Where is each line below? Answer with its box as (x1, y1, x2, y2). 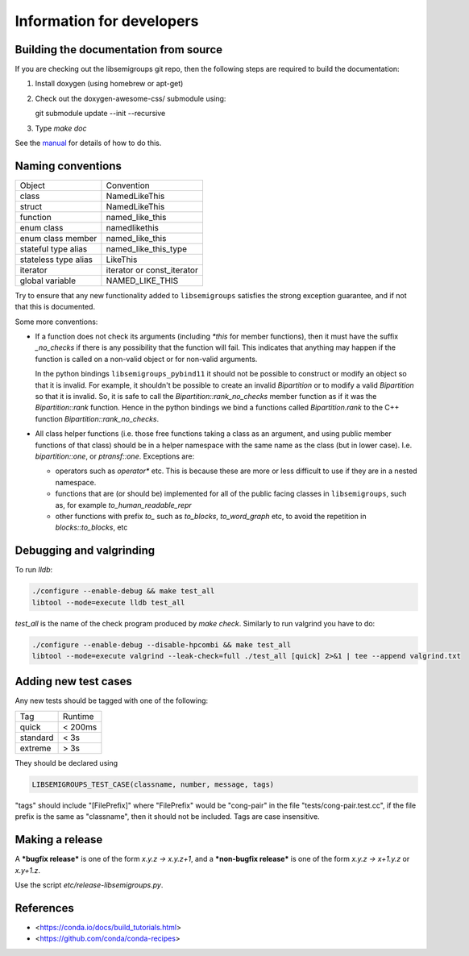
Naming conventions (15, 159, 122, 172)
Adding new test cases (15, 675, 133, 688)
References (15, 901, 74, 915)
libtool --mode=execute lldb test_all (31, 597, 185, 607)
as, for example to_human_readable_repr (55, 500, 193, 509)
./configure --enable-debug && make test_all (31, 587, 215, 596)
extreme (19, 742, 52, 754)
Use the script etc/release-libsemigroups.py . (15, 879, 164, 890)
